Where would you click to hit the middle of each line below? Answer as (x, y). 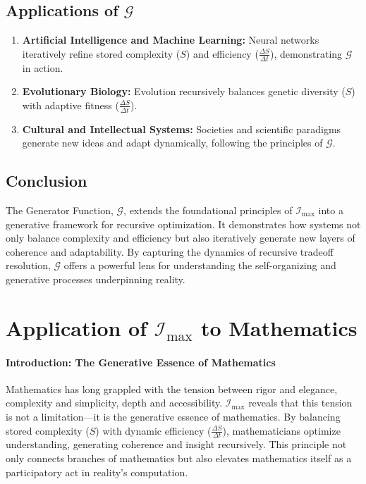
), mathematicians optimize (281, 430)
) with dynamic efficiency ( (153, 430)
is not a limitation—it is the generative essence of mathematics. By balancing (173, 416)
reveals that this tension (300, 403)
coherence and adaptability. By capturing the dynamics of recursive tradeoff (170, 251)
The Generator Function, (60, 210)
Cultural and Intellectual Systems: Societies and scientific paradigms (182, 129)
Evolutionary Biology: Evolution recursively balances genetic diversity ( (184, 91)
